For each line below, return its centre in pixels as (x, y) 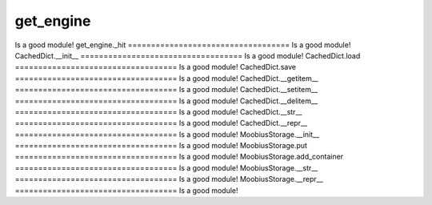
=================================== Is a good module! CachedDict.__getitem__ (167, 78)
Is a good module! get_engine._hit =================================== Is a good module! (183, 45)
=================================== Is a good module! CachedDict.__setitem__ (166, 90)
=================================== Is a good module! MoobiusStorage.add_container (179, 157)
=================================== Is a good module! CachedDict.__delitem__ (166, 101)
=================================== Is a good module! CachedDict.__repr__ (161, 123)
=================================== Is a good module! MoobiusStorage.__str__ (166, 167)
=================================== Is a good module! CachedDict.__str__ (158, 111)
